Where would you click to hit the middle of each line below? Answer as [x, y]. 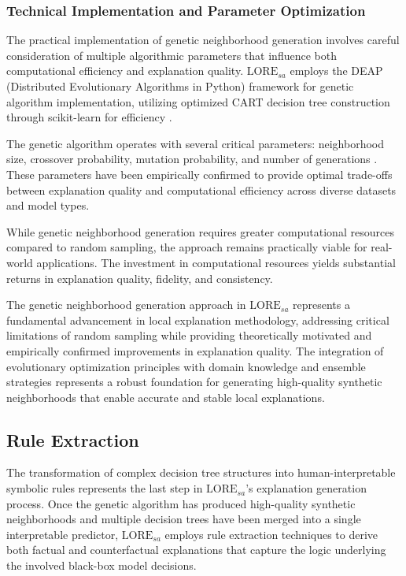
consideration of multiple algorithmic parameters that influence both [172, 55]
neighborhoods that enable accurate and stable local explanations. [166, 397]
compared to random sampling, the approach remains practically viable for [187, 247]
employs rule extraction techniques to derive [271, 534]
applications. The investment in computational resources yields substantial [216, 262]
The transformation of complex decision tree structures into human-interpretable [201, 472]
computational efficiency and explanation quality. [125, 71]
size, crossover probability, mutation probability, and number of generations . [192, 159]
